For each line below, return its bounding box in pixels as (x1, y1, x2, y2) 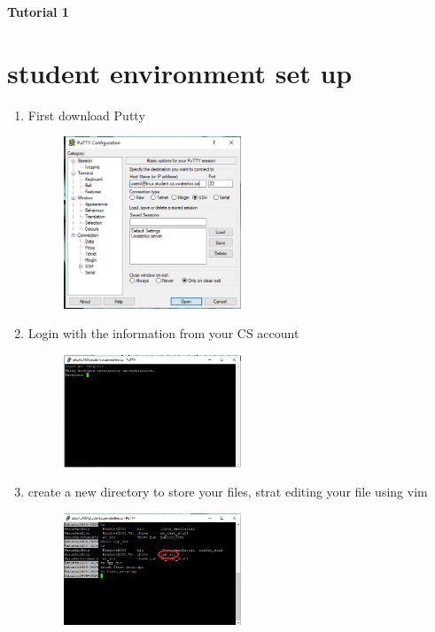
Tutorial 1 (7, 3, 69, 20)
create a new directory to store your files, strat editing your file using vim (27, 482, 428, 501)
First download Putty (27, 105, 145, 124)
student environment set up (7, 54, 353, 90)
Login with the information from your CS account (27, 324, 299, 343)
